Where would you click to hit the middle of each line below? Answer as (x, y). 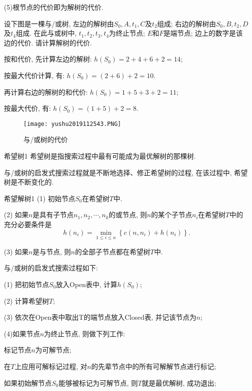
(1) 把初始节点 (27, 284)
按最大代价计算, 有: (34, 75)
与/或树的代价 (46, 139)
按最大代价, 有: (28, 108)
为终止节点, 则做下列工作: (85, 333)
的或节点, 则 (128, 215)
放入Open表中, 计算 (87, 284)
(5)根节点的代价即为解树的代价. (54, 7)
